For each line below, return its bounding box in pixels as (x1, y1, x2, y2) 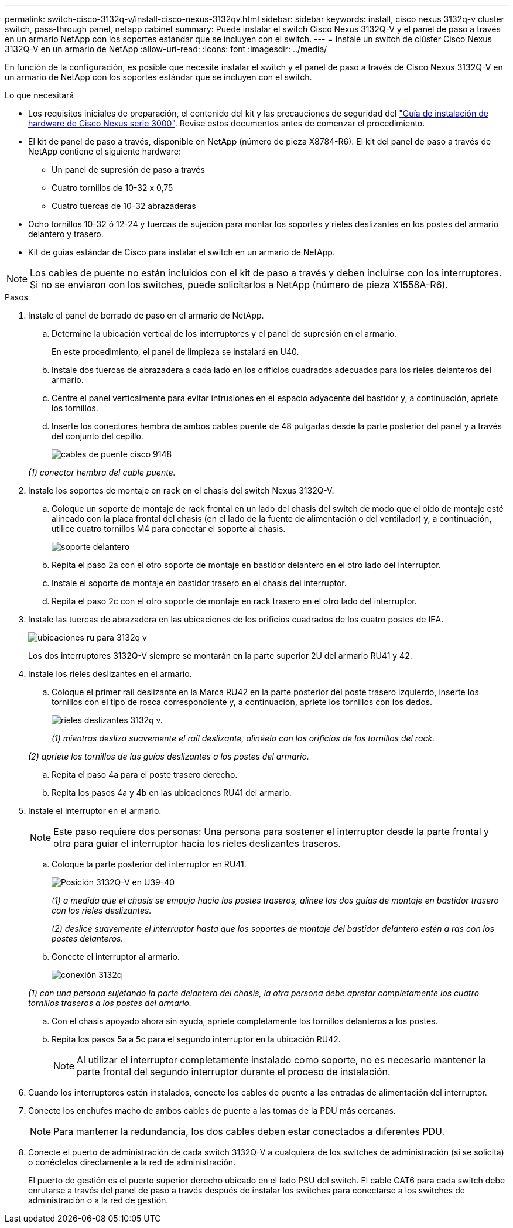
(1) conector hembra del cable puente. (28, 467, 176, 477)
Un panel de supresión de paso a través (52, 165, 205, 175)
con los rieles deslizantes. (52, 905, 152, 915)
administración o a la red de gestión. (28, 1195, 169, 1205)
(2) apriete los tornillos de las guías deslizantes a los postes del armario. (28, 751, 309, 761)
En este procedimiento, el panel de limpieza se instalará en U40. (52, 347, 299, 357)
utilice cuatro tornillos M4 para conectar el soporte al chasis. (52, 524, 286, 533)
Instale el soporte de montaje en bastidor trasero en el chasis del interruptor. (52, 578, 347, 588)
